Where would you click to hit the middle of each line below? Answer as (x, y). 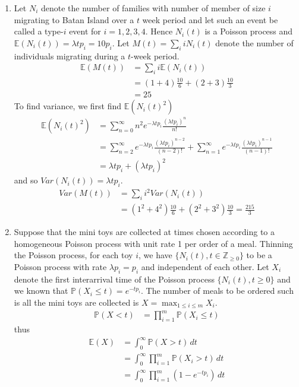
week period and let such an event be (210, 19)
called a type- (39, 31)
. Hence (159, 31)
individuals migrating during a (70, 55)
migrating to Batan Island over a (74, 19)
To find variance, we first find (68, 106)
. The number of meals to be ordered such (217, 291)
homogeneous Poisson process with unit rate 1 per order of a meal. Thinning (153, 243)
